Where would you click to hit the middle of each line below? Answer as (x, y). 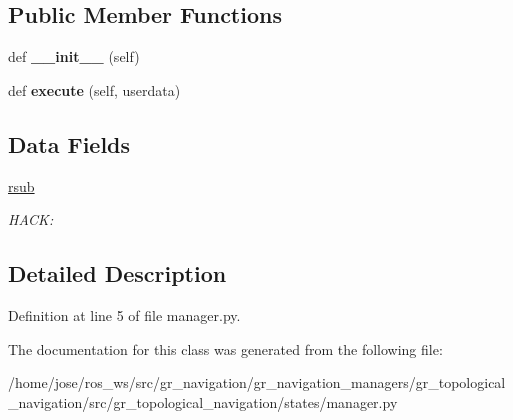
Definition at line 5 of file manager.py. (124, 314)
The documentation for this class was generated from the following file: (225, 348)
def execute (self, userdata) (94, 89)
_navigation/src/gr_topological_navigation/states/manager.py (203, 401)
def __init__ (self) (74, 56)
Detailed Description (117, 273)
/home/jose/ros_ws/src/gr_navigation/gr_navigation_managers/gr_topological (257, 382)
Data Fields (69, 143)
